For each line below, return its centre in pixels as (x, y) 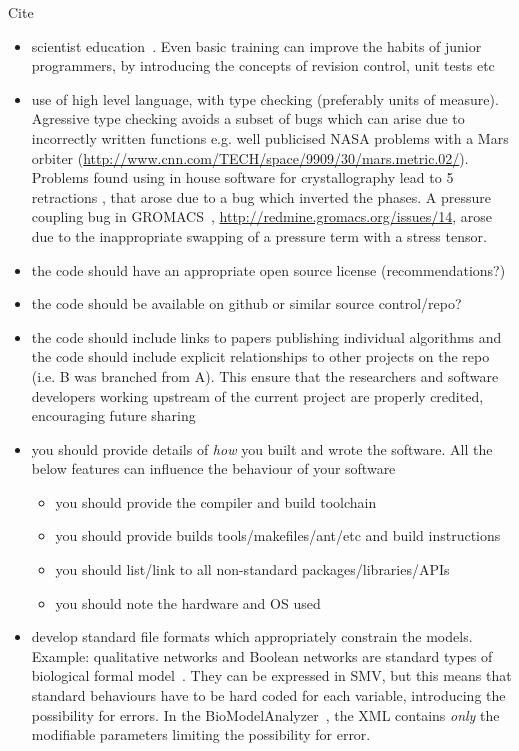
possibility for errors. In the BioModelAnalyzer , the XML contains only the (265, 714)
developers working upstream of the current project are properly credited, (257, 395)
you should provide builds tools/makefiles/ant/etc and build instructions (278, 535)
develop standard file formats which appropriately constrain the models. (252, 636)
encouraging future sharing (113, 415)
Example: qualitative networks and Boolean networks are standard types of (262, 655)
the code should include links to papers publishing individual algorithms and (266, 336)
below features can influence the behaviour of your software (213, 468)
